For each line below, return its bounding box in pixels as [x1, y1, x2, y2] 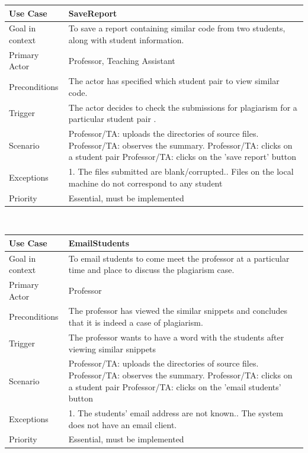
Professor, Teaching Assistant [68, 54, 175, 66]
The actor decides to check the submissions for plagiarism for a [68, 101, 297, 113]
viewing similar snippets [68, 342, 156, 355]
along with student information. [68, 33, 184, 46]
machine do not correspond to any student [68, 176, 223, 189]
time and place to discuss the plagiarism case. [68, 264, 235, 276]
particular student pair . [68, 113, 156, 125]
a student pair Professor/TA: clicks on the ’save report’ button [68, 150, 297, 163]
